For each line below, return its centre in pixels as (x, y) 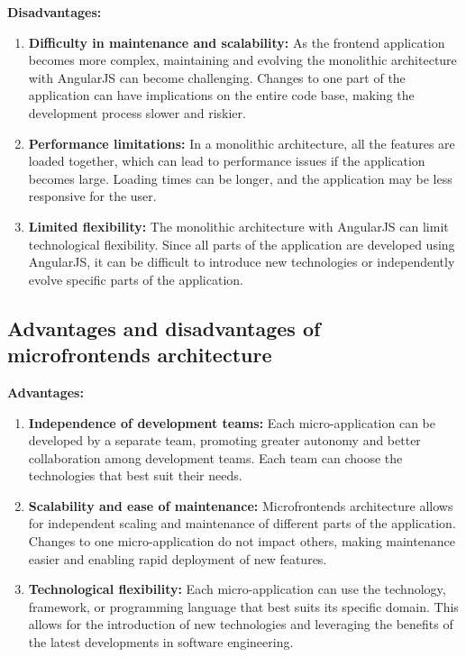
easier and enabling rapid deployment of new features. (178, 558)
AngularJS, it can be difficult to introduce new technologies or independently (242, 262)
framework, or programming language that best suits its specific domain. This (243, 606)
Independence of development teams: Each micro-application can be (232, 422)
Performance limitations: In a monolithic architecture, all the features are (242, 143)
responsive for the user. (92, 196)
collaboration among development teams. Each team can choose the (215, 457)
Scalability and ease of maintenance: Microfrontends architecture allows (241, 505)
